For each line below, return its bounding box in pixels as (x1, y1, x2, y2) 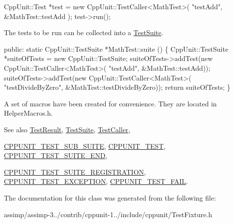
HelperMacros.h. (4, 108, 53, 118)
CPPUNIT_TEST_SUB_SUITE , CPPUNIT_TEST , (4, 141, 166, 151)
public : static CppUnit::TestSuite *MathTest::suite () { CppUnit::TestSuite (4, 43, 229, 54)
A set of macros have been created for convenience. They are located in (4, 98, 217, 108)
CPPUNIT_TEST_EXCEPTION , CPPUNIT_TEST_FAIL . (4, 176, 188, 186)
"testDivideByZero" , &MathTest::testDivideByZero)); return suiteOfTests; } (4, 82, 231, 92)
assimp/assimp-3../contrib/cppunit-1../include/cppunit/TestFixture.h (4, 209, 212, 219)
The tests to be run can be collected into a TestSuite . (4, 27, 163, 38)
